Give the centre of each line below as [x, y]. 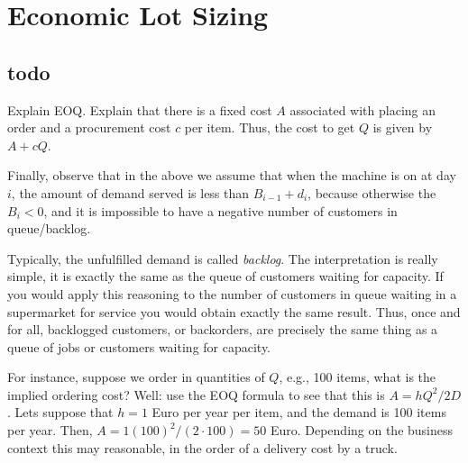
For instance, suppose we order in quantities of [136, 377]
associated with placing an [363, 109]
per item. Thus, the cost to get [270, 127]
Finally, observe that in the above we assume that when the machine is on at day [232, 175]
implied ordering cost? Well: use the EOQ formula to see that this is [196, 394]
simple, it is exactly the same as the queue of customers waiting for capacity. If [225, 276]
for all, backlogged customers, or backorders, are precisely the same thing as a [223, 329]
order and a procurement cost [89, 127]
